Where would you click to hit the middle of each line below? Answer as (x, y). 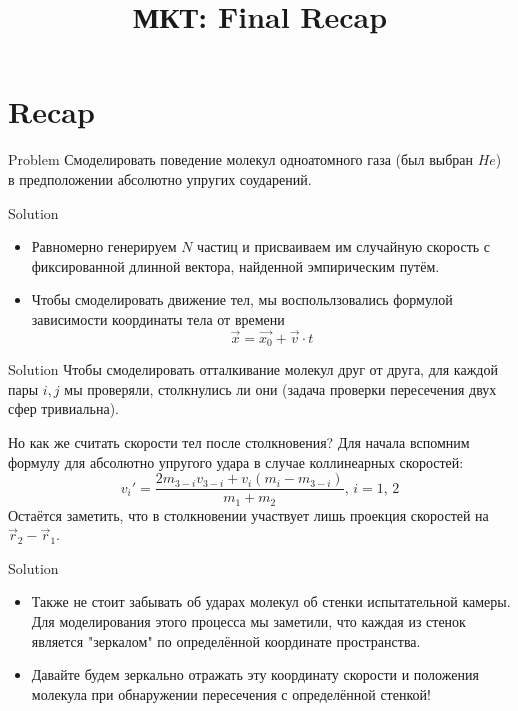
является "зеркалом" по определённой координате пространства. (226, 640)
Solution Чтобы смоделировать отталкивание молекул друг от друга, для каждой (253, 369)
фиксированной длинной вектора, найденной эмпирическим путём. (235, 265)
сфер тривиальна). (63, 408)
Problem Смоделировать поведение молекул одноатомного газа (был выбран (241, 159)
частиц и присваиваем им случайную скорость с (344, 246)
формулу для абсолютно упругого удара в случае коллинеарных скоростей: (236, 461)
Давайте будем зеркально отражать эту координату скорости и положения (255, 674)
